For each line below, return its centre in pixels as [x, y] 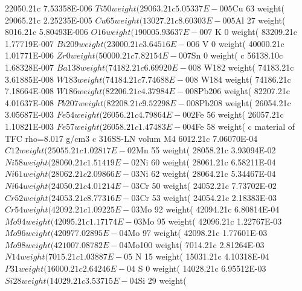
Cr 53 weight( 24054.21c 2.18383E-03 [208, 197]
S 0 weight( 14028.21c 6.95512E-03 [202, 268]
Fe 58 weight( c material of [245, 126]
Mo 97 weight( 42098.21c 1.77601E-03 [198, 233]
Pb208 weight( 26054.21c [245, 102]
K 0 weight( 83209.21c [256, 32]
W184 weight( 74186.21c [246, 79]
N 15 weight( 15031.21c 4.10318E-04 [202, 256]
